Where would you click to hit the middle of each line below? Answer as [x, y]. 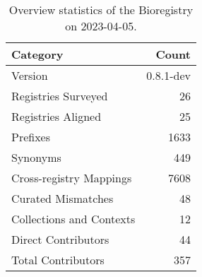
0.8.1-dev [168, 75]
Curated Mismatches [63, 198]
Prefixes [31, 137]
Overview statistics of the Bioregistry [101, 10]
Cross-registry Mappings [72, 178]
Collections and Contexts [73, 219]
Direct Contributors [60, 239]
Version [30, 75]
